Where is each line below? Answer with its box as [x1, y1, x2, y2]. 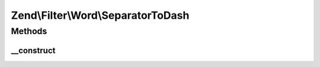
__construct [11, 45, 56, 55]
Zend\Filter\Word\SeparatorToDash [11, 9, 190, 22]
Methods [11, 26, 47, 36]
